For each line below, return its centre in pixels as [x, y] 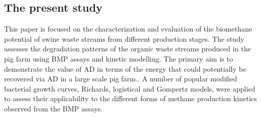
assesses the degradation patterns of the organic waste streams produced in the [128, 49]
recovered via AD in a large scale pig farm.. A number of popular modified [121, 79]
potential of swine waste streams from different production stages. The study [124, 38]
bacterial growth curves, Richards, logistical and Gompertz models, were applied [130, 88]
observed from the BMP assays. [54, 108]
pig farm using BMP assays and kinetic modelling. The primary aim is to [119, 58]
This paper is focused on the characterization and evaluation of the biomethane [128, 29]
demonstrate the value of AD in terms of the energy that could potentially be [125, 68]
